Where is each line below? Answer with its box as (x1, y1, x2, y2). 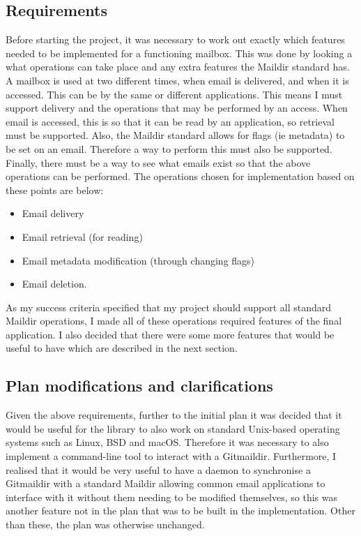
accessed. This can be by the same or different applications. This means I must (6, 87, 343, 101)
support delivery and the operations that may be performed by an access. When (6, 100, 348, 115)
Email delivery (22, 206, 84, 221)
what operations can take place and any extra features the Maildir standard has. (6, 59, 350, 74)
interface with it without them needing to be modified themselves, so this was (6, 489, 337, 504)
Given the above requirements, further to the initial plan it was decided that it (6, 408, 342, 422)
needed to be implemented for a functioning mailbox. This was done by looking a (6, 45, 353, 60)
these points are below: (6, 182, 104, 197)
